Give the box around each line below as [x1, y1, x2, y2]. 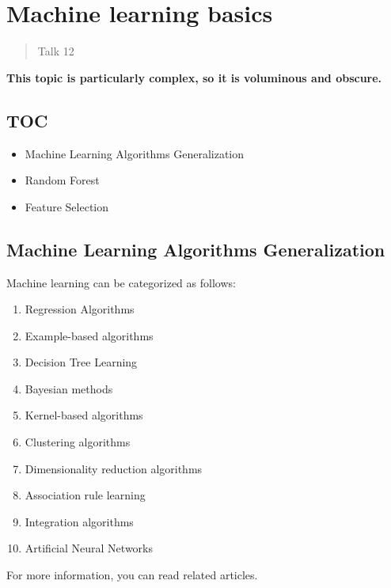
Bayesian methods [25, 380, 113, 396]
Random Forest [25, 172, 100, 188]
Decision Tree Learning [25, 354, 138, 370]
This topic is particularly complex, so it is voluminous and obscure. [6, 69, 382, 85]
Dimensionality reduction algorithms [25, 460, 203, 476]
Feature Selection [25, 198, 109, 214]
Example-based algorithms [25, 327, 154, 343]
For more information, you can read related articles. [6, 567, 258, 583]
